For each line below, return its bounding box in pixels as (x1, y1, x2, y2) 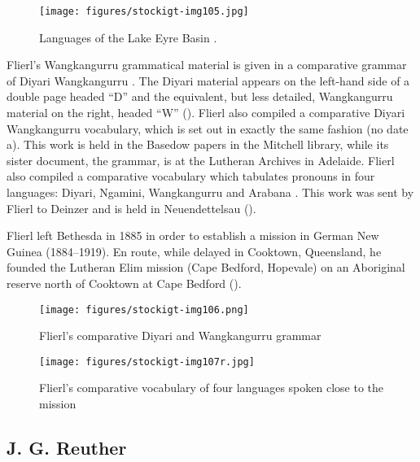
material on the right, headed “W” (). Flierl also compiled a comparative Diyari (7, 104, 405, 121)
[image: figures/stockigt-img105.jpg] (39, 6, 249, 17)
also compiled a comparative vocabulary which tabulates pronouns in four (7, 168, 375, 185)
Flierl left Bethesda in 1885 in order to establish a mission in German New (7, 227, 379, 244)
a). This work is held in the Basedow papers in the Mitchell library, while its (7, 136, 389, 153)
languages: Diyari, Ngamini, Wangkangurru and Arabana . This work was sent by (7, 184, 414, 200)
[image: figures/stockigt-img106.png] (39, 303, 249, 316)
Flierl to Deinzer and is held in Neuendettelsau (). (7, 199, 256, 216)
